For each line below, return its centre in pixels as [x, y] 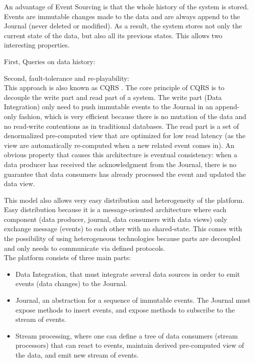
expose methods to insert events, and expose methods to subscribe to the [125, 309]
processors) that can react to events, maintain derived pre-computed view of [130, 345]
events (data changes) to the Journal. [71, 283]
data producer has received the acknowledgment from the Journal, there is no [120, 164]
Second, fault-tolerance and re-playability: [67, 78]
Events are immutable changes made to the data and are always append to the [122, 16]
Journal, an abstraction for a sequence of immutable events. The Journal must [133, 300]
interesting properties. [37, 45]
